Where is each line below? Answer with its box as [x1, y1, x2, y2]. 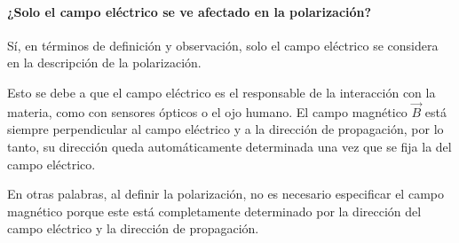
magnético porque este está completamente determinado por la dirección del [7, 201, 422, 220]
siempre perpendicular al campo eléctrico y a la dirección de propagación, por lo [7, 120, 444, 138]
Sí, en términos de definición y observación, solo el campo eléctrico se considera [7, 35, 439, 54]
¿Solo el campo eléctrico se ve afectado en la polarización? [7, 2, 372, 20]
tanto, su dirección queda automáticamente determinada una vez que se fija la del [7, 137, 452, 155]
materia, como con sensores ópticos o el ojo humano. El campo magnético [7, 102, 408, 121]
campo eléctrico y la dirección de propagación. [7, 219, 259, 238]
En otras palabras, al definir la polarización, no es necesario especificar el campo [7, 184, 444, 203]
